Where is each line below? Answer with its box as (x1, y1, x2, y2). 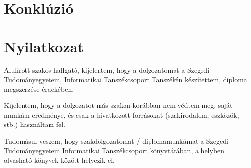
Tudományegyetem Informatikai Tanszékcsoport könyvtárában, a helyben (4, 145, 225, 155)
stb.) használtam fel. (4, 119, 65, 129)
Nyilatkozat (4, 36, 84, 56)
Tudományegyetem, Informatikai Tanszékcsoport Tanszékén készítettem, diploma (4, 74, 247, 84)
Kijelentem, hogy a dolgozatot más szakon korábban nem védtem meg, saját (4, 100, 233, 110)
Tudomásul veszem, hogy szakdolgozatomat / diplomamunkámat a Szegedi (4, 136, 228, 146)
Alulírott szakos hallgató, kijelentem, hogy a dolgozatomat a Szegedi (4, 64, 210, 75)
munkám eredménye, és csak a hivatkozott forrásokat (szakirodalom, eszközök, (4, 109, 239, 120)
